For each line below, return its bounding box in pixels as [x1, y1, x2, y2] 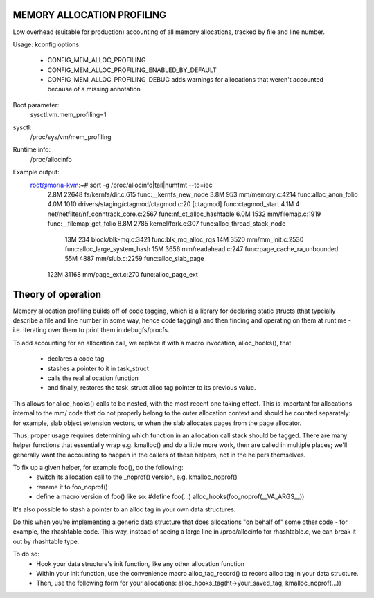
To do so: [12, 550, 39, 559]
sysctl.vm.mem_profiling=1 [30, 111, 107, 119]
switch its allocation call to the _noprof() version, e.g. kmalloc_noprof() [36, 473, 238, 481]
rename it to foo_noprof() [36, 482, 108, 491]
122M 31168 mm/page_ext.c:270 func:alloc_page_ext [47, 270, 199, 278]
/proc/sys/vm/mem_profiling [30, 133, 112, 141]
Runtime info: [12, 145, 51, 154]
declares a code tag [47, 354, 105, 363]
